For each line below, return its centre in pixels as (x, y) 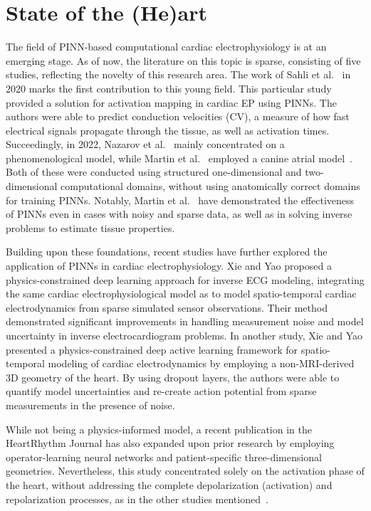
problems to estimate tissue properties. (90, 227)
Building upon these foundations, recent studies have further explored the (167, 252)
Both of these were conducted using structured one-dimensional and (154, 172)
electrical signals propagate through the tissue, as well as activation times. (168, 130)
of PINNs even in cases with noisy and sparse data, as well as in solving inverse (179, 214)
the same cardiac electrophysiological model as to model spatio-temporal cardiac (181, 294)
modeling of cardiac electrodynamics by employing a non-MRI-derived (201, 363)
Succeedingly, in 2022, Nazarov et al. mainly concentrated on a (145, 144)
